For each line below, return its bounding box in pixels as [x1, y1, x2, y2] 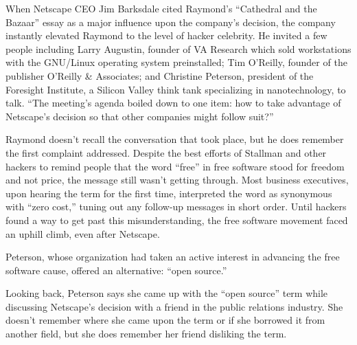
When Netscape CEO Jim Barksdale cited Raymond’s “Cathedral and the [5, 1, 317, 15]
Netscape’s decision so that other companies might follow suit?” [5, 109, 274, 123]
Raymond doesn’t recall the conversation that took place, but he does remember [5, 132, 344, 146]
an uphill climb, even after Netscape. [5, 226, 160, 241]
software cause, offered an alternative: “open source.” [5, 263, 227, 277]
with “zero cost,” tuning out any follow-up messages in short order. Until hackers [5, 199, 347, 214]
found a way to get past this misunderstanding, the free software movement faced [5, 212, 348, 227]
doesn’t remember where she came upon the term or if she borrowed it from [5, 313, 325, 327]
